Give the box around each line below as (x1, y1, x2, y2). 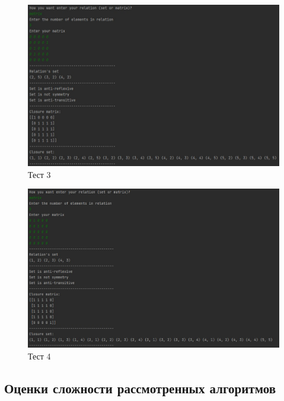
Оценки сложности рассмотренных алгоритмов (4, 378, 276, 397)
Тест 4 (28, 349, 51, 362)
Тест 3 (28, 168, 51, 180)
